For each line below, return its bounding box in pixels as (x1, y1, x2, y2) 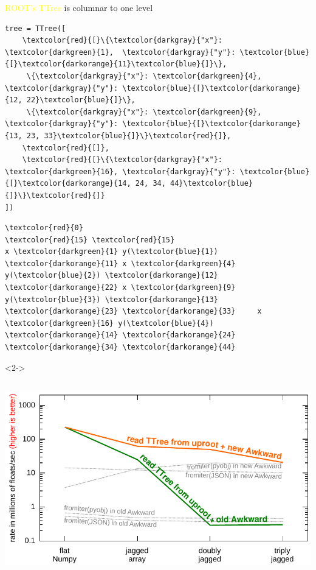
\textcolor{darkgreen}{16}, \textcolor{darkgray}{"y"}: (5, 167, 236, 176)
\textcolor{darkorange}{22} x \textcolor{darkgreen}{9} (5, 283, 236, 292)
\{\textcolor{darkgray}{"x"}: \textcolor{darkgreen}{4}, (26, 71, 262, 80)
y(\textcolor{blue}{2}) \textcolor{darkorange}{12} (5, 271, 218, 280)
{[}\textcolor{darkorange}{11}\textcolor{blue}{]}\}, (5, 60, 227, 69)
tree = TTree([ (5, 24, 66, 33)
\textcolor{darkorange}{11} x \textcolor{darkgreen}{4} (5, 259, 236, 268)
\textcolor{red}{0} (5, 223, 83, 233)
